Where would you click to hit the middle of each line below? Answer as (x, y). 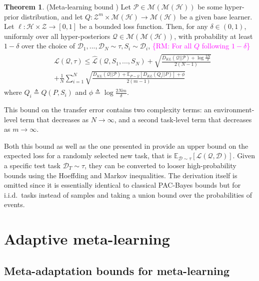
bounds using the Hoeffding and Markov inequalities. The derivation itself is (121, 175)
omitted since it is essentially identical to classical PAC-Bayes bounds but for (122, 185)
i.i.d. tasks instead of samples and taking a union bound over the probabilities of (128, 194)
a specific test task (32, 165)
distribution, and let (52, 16)
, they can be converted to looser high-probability (160, 165)
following (215, 46)
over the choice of (48, 46)
